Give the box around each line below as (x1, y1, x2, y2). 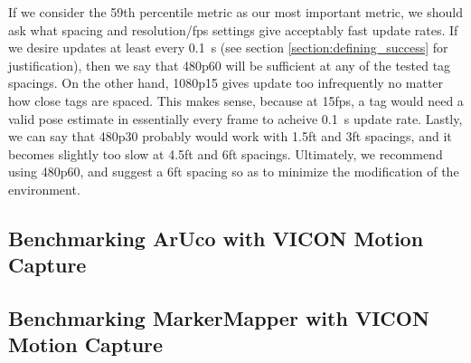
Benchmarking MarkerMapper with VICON (8, 304, 429, 332)
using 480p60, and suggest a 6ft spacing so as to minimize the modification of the (8, 162, 459, 181)
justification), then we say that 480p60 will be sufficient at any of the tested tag (8, 55, 451, 74)
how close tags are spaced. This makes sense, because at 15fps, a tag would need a (8, 91, 464, 110)
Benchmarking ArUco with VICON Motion (8, 224, 424, 252)
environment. (8, 179, 80, 198)
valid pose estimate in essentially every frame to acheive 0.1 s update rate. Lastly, (8, 109, 463, 128)
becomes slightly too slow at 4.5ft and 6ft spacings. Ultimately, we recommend (8, 144, 443, 163)
